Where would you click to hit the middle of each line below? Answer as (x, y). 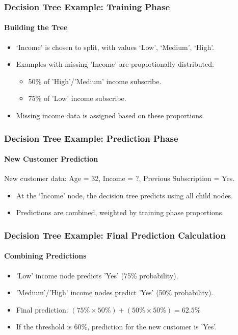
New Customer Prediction (51, 159)
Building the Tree (36, 27)
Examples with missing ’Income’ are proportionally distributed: (115, 64)
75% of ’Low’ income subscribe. (77, 98)
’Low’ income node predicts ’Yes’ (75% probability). (97, 275)
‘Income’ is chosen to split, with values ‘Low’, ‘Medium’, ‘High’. (115, 47)
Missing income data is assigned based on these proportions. (110, 115)
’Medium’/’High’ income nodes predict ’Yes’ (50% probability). (115, 292)
